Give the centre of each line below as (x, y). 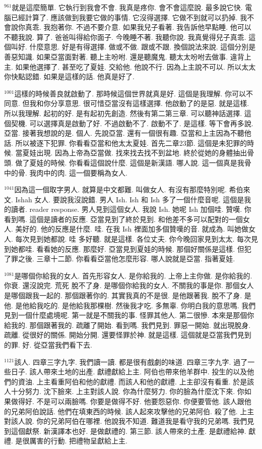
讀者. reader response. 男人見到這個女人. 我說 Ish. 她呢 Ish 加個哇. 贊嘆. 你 (131, 209)
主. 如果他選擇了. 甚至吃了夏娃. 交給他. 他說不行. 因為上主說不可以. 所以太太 (130, 66)
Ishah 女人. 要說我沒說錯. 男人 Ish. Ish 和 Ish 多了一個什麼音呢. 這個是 (130, 199)
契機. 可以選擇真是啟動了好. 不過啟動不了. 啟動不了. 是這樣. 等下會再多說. (132, 123)
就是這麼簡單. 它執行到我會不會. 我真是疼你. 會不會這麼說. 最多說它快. (127, 7)
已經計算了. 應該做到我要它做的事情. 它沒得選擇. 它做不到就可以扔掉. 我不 (133, 17)
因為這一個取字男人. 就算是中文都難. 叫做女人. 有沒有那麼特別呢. (120, 189)
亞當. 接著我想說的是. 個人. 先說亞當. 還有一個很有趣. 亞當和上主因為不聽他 (128, 133)
